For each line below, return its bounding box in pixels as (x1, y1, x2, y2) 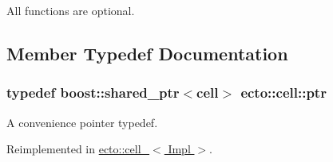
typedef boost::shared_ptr (6, 83, 180, 102)
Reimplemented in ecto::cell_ (6, 141, 150, 157)
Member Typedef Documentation (6, 40, 288, 65)
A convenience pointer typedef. (6, 114, 158, 130)
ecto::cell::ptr (240, 83, 327, 102)
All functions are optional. (6, 2, 135, 18)
